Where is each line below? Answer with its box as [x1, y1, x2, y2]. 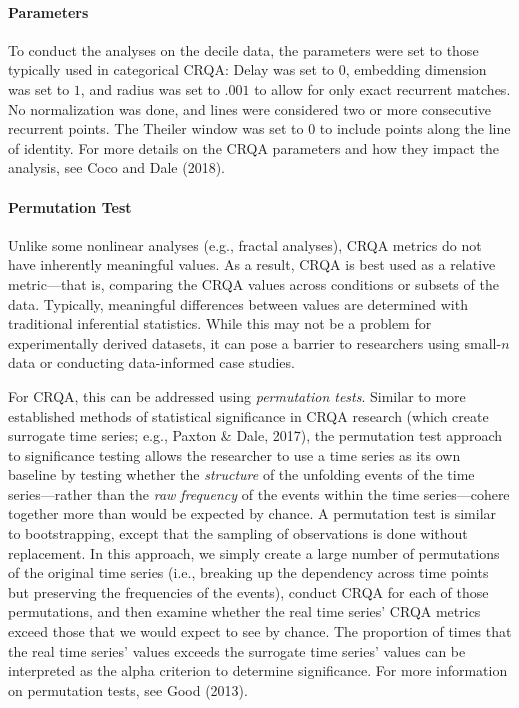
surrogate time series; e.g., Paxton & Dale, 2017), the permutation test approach [8, 425, 502, 446]
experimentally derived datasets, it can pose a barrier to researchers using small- [8, 332, 502, 353]
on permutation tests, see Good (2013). [8, 679, 248, 700]
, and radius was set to [80, 78, 220, 99]
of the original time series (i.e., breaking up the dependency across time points [8, 562, 489, 583]
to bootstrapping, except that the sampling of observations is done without [8, 523, 468, 544]
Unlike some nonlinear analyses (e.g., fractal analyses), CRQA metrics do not [8, 234, 482, 255]
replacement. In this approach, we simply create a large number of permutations [8, 542, 500, 563]
